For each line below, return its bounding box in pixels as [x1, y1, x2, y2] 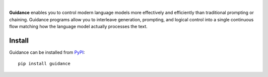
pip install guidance [18, 61, 70, 67]
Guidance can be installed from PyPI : [9, 49, 85, 55]
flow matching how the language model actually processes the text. [9, 24, 148, 30]
